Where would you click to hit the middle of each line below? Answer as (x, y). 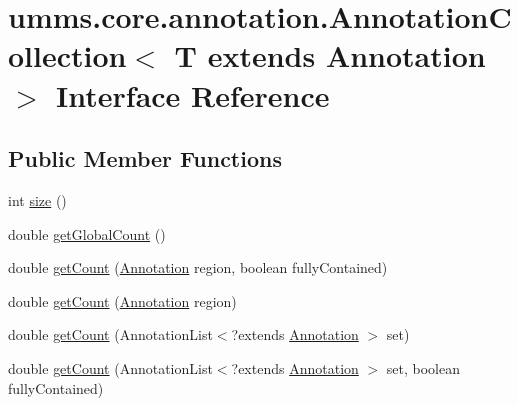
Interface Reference (193, 94)
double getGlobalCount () (87, 233)
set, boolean (423, 367)
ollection (67, 55)
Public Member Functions (145, 158)
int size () (37, 199)
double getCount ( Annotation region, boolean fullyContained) (198, 267)
